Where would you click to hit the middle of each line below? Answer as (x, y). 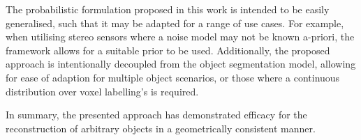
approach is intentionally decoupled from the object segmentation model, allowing (181, 64)
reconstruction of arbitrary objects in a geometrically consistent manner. (161, 128)
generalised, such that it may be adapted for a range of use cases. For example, (175, 23)
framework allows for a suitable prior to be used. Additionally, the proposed (168, 50)
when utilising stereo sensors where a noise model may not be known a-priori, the (180, 37)
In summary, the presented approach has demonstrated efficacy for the (156, 115)
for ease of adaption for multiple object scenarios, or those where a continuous (173, 77)
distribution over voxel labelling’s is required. (102, 91)
